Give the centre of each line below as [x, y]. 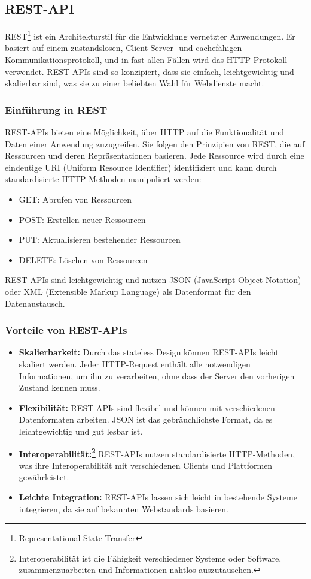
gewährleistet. [44, 477]
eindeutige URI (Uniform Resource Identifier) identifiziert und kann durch [141, 167]
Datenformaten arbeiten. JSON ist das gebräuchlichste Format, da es [146, 419]
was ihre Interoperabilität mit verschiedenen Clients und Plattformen [146, 465]
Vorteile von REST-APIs [66, 330]
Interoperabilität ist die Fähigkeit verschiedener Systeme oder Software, [150, 558]
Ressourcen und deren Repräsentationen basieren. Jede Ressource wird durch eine [155, 156]
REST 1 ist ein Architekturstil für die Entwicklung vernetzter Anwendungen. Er [150, 35]
